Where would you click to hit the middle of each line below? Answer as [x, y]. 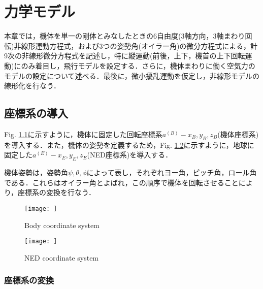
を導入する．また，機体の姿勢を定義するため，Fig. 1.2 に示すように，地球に [129, 144]
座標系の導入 [36, 113]
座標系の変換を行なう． [57, 192]
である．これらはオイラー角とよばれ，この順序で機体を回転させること [121, 182]
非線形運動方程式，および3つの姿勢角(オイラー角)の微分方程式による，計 [136, 45]
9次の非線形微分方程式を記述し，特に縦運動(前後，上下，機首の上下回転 [125, 56]
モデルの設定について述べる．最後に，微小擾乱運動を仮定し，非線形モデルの [132, 75]
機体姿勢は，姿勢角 [36, 172]
